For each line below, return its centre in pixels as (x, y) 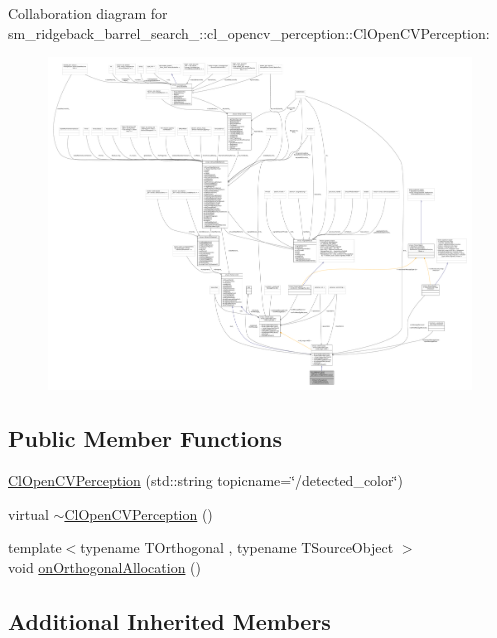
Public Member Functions (145, 438)
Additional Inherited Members (169, 620)
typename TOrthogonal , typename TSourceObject (237, 547)
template (35, 547)
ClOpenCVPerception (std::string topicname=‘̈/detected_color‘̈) (205, 480)
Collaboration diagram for (88, 13)
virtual (28, 513)
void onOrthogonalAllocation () (104, 566)
